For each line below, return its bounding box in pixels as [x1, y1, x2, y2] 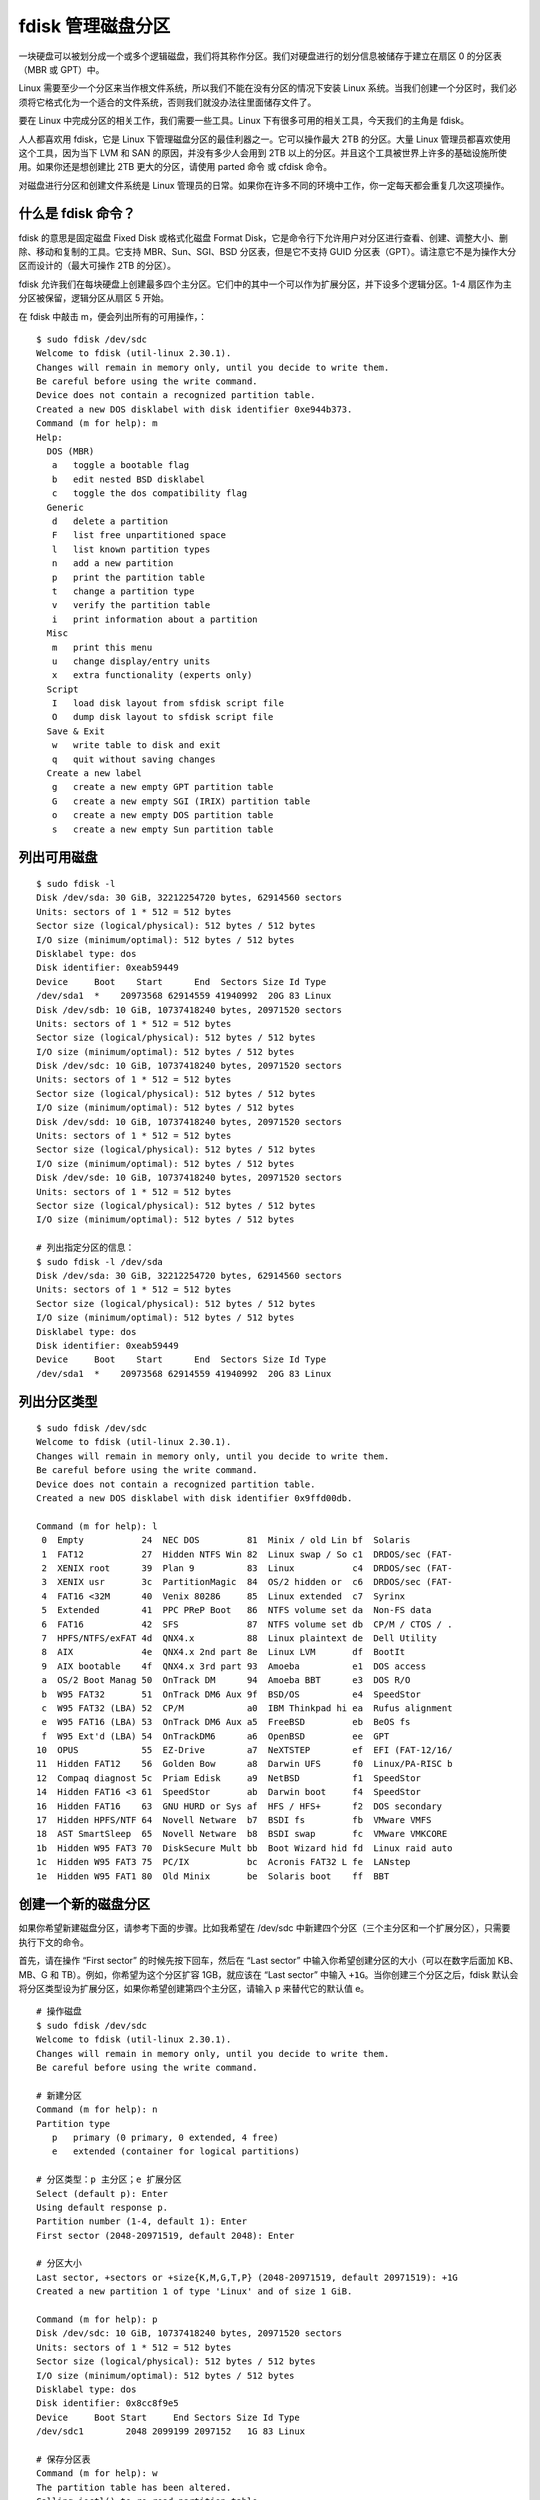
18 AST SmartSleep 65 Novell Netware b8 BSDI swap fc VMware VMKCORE [36, 1828, 448, 1840]
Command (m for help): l [36, 1520, 158, 1532]
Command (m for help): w [36, 2468, 158, 2479]
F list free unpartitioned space [51, 530, 227, 541]
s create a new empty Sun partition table [51, 823, 274, 835]
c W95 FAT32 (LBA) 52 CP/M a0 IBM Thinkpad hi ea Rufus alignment [41, 1702, 453, 1714]
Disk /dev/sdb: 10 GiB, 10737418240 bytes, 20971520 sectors [36, 1004, 342, 1015]
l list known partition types [51, 543, 211, 555]
